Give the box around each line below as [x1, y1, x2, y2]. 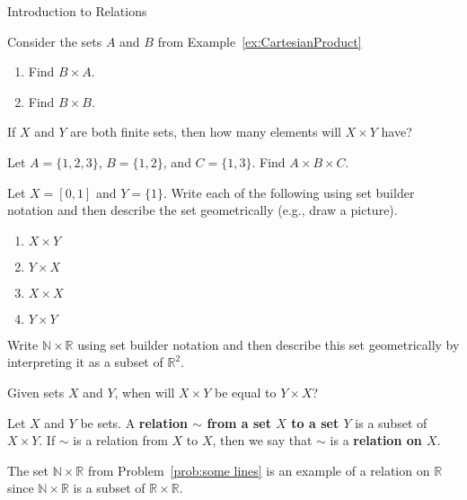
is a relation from [73, 431, 168, 450]
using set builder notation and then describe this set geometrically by [77, 335, 460, 353]
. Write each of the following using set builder [163, 183, 415, 201]
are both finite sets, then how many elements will [70, 122, 341, 141]
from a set [207, 413, 271, 432]
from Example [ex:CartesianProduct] [157, 31, 362, 50]
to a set [291, 413, 339, 432]
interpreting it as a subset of [7, 353, 163, 371]
